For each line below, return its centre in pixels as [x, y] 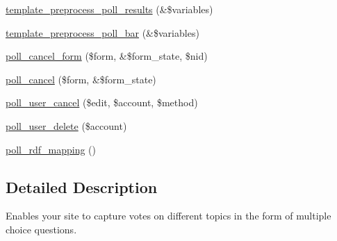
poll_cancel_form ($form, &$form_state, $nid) [107, 56]
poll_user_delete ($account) [66, 125]
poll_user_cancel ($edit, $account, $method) [102, 102]
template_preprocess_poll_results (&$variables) [109, 9]
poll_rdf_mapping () [51, 149]
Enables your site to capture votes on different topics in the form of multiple [168, 216]
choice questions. [41, 229]
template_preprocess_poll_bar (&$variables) [102, 32]
